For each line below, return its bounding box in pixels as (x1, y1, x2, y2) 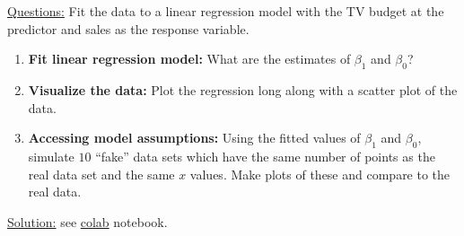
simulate (28, 146, 74, 165)
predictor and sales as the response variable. (7, 19, 250, 38)
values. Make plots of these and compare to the (189, 164, 451, 183)
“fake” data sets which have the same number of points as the (95, 146, 435, 165)
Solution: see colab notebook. (7, 212, 168, 231)
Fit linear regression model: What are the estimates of (28, 49, 351, 68)
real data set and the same (28, 164, 175, 183)
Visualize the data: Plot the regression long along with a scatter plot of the (28, 80, 458, 99)
